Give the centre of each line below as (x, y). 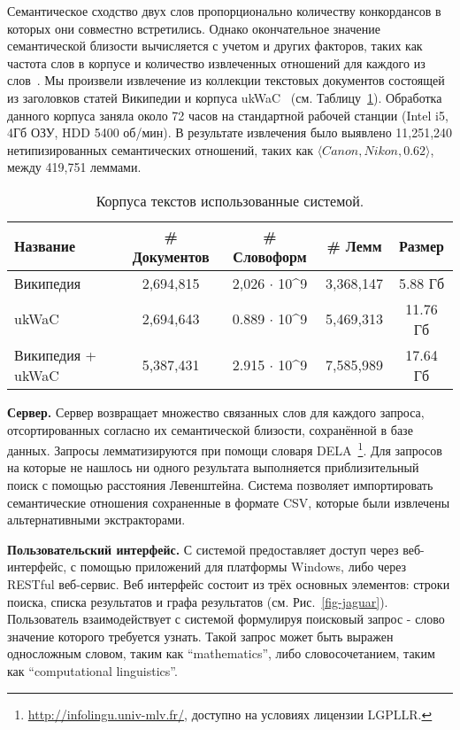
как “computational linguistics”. (92, 670)
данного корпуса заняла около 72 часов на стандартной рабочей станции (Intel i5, (228, 115)
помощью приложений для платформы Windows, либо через (243, 567)
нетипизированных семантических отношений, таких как (160, 149)
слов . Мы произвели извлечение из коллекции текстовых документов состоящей (226, 80)
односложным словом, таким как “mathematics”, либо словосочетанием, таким (221, 653)
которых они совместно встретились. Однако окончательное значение (194, 28)
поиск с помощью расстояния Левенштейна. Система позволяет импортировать (220, 484)
